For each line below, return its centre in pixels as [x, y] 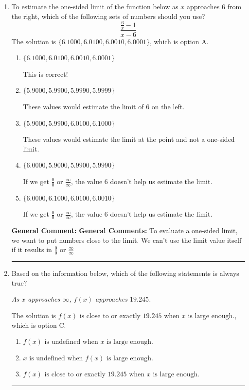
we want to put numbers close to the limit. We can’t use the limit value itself [126, 240]
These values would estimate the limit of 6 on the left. [104, 106]
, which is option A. [179, 41]
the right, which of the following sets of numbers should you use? [108, 16]
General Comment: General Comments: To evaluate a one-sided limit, [124, 230]
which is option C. [39, 325]
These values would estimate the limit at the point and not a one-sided [129, 139]
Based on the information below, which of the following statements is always [125, 273]
